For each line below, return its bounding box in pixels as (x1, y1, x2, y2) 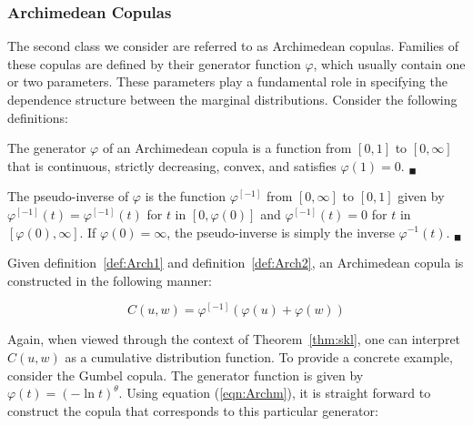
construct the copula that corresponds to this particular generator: (7, 401, 378, 420)
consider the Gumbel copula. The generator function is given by (7, 365, 364, 384)
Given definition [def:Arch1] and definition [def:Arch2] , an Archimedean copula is (7, 253, 464, 272)
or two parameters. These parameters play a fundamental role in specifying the (7, 72, 448, 91)
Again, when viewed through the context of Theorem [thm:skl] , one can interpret (7, 330, 461, 349)
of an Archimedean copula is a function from (102, 138, 352, 157)
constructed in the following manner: (7, 270, 212, 289)
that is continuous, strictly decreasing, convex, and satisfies (7, 156, 337, 175)
